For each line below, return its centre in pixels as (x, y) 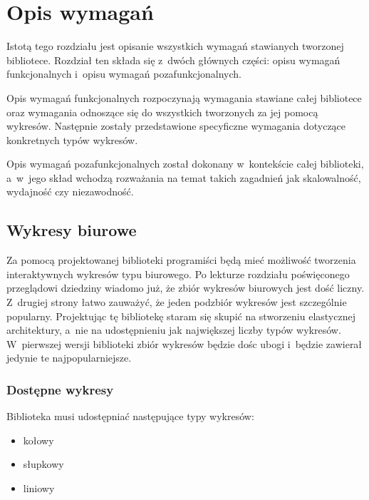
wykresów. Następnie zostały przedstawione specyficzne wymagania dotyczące (176, 126)
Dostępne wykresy (60, 389)
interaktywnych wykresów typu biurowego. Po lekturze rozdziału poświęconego (178, 274)
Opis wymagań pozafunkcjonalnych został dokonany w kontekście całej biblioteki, (185, 164)
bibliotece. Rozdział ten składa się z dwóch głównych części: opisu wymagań (173, 60)
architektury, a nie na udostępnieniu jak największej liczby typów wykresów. (174, 330)
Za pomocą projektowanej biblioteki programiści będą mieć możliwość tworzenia (181, 260)
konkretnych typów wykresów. (72, 139)
